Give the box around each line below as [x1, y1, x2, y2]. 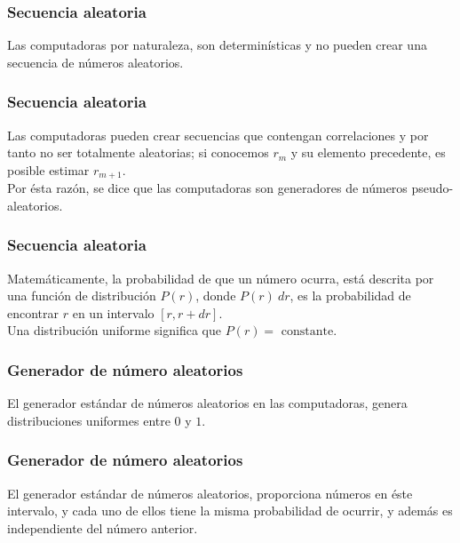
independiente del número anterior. [7, 518, 198, 537]
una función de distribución [7, 286, 156, 305]
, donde [195, 286, 236, 305]
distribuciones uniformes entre [7, 411, 171, 429]
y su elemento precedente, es [290, 143, 446, 162]
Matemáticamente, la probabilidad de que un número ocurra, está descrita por [7, 268, 434, 287]
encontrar [7, 303, 59, 322]
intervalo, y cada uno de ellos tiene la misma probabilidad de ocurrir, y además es [7, 501, 453, 520]
